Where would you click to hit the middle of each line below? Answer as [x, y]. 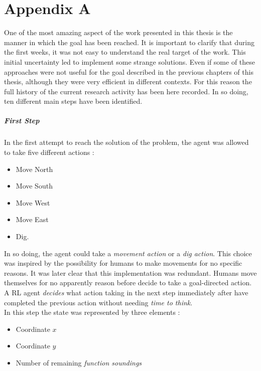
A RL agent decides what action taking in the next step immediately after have [126, 292]
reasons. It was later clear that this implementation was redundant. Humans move [130, 272]
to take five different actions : [49, 152]
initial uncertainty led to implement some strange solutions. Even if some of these [130, 61]
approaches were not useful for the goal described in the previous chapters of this [129, 71]
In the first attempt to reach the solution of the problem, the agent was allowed [126, 142]
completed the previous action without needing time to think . [98, 302]
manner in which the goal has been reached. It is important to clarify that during [129, 42]
